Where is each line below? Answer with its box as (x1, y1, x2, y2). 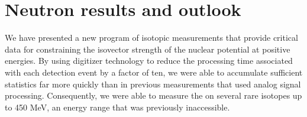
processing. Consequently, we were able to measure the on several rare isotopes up (5, 89, 302, 102)
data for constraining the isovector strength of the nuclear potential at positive (5, 43, 290, 55)
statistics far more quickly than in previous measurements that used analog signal (5, 77, 301, 90)
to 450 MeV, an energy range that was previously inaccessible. (5, 100, 230, 113)
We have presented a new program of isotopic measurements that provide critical (5, 31, 298, 44)
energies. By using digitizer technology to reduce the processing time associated (5, 54, 293, 67)
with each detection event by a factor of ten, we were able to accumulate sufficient (5, 66, 303, 78)
